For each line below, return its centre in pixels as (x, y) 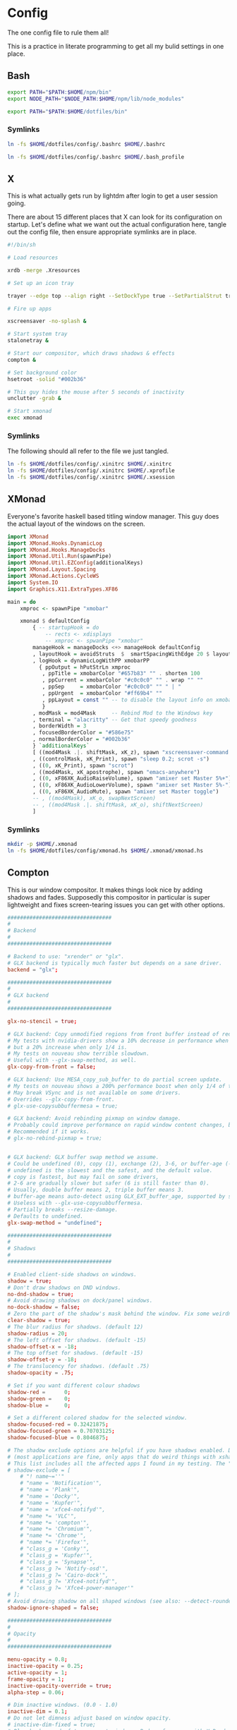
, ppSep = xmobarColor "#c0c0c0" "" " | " (111, 687)
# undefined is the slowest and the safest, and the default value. (110, 1170)
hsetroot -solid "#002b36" (47, 379)
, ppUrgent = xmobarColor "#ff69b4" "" (102, 694)
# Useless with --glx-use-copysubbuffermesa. (75, 1203)
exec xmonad (25, 418)
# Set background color (42, 373)
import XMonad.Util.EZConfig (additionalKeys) (75, 563)
